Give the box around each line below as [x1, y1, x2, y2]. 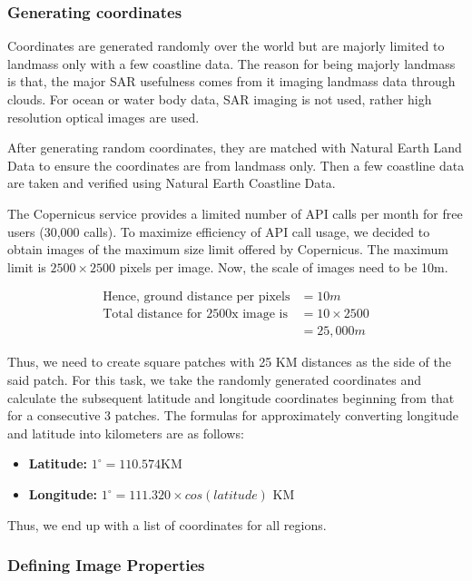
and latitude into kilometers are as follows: [7, 423, 244, 442]
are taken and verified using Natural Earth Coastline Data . [7, 173, 336, 192]
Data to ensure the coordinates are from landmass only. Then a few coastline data [7, 155, 465, 174]
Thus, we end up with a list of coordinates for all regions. [7, 515, 327, 534]
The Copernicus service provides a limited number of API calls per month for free [7, 203, 463, 222]
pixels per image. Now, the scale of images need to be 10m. [119, 257, 448, 276]
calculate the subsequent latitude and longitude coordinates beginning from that [7, 388, 455, 407]
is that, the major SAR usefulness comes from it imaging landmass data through [7, 72, 456, 91]
